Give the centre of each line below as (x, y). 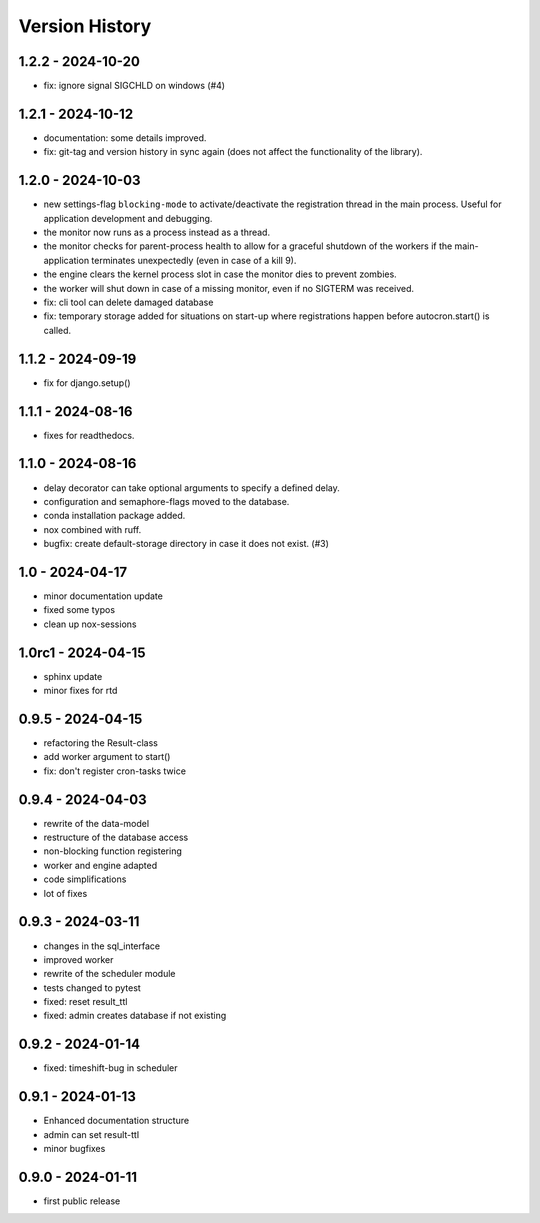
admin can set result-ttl (91, 1134)
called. (57, 330)
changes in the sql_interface (101, 946)
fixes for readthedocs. (89, 435)
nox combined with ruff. (92, 529)
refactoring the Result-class (101, 742)
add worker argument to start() (107, 757)
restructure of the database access (116, 837)
